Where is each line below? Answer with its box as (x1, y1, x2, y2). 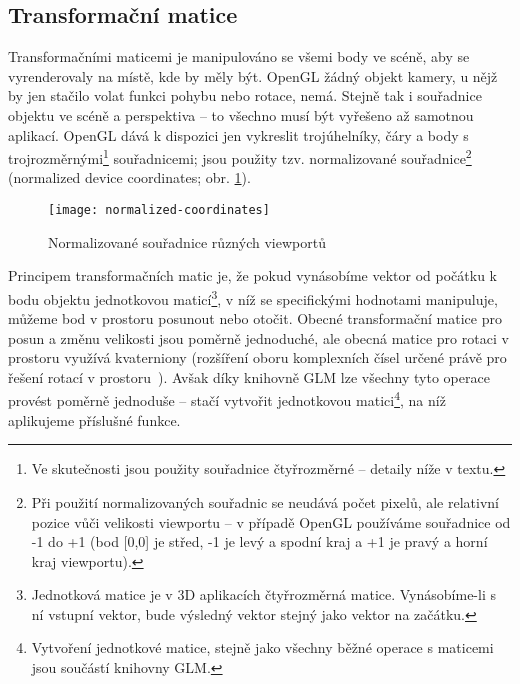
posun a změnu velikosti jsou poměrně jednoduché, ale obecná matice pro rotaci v (8, 327, 509, 348)
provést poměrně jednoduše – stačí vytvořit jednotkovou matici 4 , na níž (8, 387, 446, 411)
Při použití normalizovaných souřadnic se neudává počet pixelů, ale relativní (31, 491, 500, 512)
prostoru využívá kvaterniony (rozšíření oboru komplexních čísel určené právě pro (8, 347, 507, 368)
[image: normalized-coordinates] (48, 203, 270, 218)
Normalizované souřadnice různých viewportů (48, 231, 326, 252)
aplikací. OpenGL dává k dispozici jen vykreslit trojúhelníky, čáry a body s (8, 124, 469, 145)
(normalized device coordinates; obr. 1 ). (8, 167, 251, 188)
